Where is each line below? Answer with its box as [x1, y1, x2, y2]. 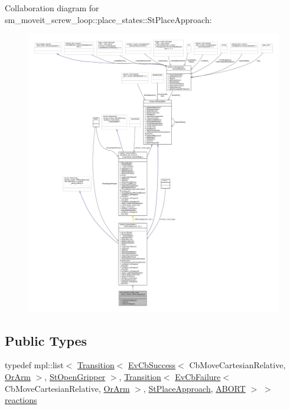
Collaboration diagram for [5, 2, 99, 14]
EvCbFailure [175, 371, 221, 383]
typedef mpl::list [5, 359, 64, 371]
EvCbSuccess [128, 359, 176, 371]
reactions [5, 394, 37, 406]
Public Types [5, 331, 87, 349]
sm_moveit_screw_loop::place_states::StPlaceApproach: [5, 13, 212, 25]
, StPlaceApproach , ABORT [143, 382, 246, 394]
